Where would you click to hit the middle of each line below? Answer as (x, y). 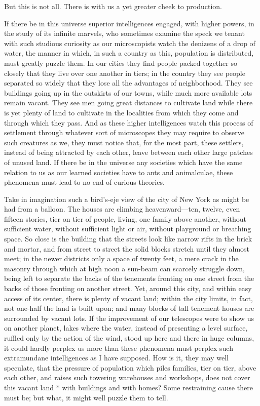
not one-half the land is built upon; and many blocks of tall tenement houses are (129, 308)
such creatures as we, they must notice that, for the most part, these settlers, (124, 142)
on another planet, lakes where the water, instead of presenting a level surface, (126, 328)
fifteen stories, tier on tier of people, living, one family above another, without (125, 218)
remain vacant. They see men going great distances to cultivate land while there (128, 103)
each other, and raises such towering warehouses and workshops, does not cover (127, 377)
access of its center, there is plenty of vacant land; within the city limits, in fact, (128, 298)
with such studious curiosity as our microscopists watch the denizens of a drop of (130, 43)
